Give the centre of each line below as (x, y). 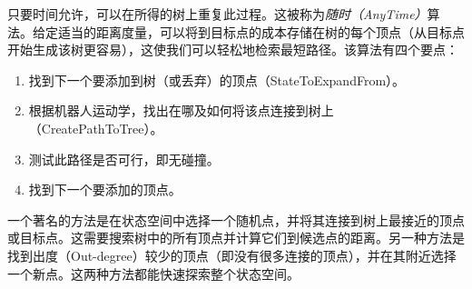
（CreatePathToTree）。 (96, 128)
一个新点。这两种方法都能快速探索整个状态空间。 (153, 273)
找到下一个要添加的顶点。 (105, 189)
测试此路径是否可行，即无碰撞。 (124, 159)
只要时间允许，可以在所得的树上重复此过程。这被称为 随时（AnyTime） (217, 14)
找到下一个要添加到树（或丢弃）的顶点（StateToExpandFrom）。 (217, 80)
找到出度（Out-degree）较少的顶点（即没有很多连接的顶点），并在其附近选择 (232, 255)
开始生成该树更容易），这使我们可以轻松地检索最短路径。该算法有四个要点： (233, 50)
